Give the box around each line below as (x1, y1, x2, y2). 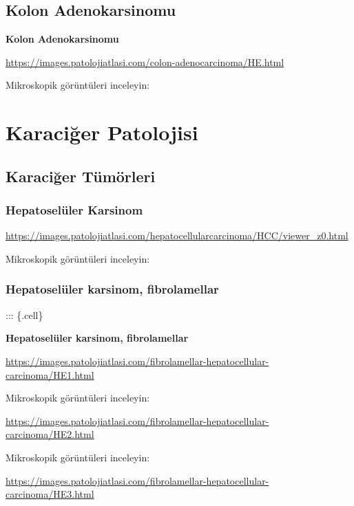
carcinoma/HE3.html (6, 487, 94, 501)
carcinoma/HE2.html (6, 427, 94, 441)
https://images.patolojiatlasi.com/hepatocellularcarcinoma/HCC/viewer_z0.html (6, 228, 348, 243)
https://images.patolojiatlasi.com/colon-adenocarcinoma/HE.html (6, 54, 284, 69)
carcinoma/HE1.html (6, 367, 94, 382)
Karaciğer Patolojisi (6, 118, 198, 146)
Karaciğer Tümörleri (6, 165, 156, 186)
